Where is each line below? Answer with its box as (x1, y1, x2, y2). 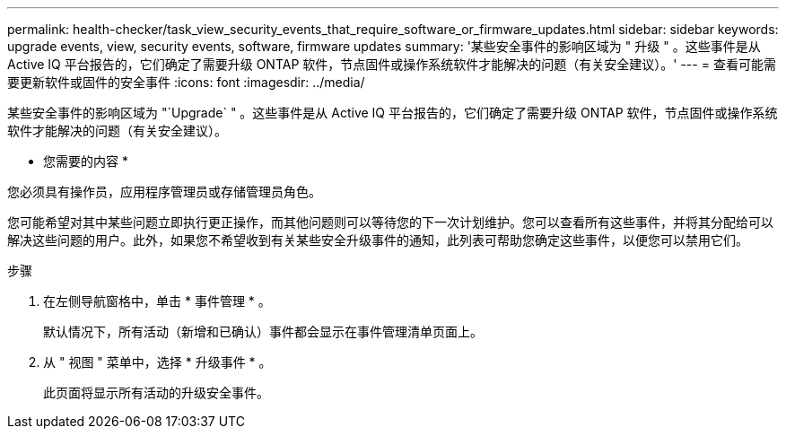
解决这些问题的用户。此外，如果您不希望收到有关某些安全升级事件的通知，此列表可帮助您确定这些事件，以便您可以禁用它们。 (7, 232, 748, 248)
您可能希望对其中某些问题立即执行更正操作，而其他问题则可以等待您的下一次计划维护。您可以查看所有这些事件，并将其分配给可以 (7, 214, 773, 230)
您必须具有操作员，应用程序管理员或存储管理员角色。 (7, 184, 321, 199)
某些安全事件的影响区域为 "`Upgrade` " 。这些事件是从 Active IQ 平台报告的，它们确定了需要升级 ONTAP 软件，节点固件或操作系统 (7, 105, 778, 120)
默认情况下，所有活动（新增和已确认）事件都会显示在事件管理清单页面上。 (43, 324, 483, 339)
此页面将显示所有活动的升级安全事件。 (43, 385, 269, 400)
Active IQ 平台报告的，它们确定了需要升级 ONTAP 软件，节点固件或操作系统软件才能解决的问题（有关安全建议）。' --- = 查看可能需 (7, 57, 776, 72)
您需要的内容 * (43, 153, 128, 169)
